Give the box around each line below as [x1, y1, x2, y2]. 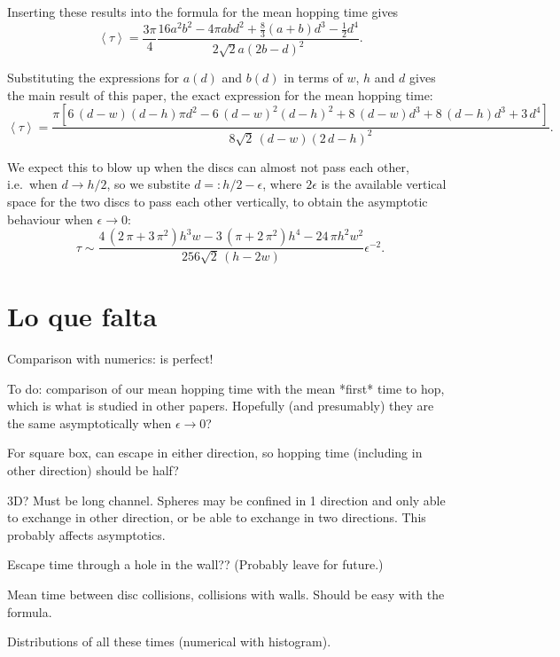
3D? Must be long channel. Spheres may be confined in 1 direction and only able [7, 490, 446, 509]
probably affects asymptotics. [7, 525, 166, 544]
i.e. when [7, 175, 58, 193]
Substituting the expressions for [7, 68, 180, 87]
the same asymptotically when [7, 413, 172, 432]
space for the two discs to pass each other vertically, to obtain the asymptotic [7, 192, 428, 211]
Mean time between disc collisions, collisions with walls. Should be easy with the [7, 584, 445, 603]
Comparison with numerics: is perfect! [7, 349, 214, 368]
